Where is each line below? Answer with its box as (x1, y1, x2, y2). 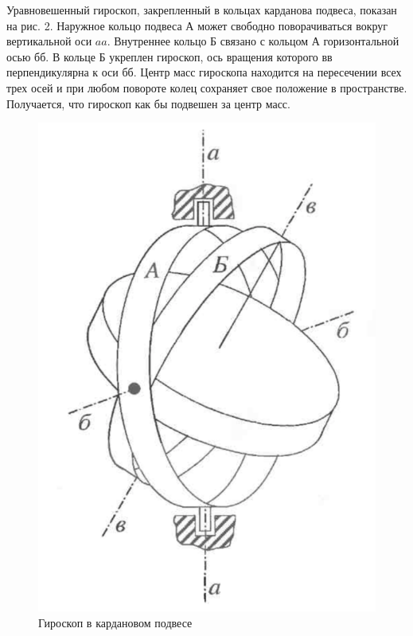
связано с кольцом (220, 33, 308, 49)
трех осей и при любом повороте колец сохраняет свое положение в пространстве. (6, 79, 407, 96)
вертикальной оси (6, 33, 92, 49)
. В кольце (45, 48, 95, 64)
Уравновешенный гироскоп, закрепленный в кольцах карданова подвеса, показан (6, 2, 397, 18)
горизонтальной (323, 33, 399, 49)
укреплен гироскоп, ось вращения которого (109, 48, 318, 64)
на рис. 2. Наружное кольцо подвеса (6, 17, 182, 33)
